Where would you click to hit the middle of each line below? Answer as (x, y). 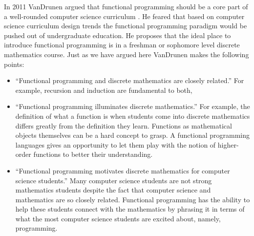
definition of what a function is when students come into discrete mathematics (133, 116)
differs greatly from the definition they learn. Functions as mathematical (124, 125)
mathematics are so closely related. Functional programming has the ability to (133, 199)
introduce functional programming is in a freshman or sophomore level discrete (122, 45)
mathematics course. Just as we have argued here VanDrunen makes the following (127, 54)
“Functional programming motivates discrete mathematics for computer (123, 170)
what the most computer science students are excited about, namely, (118, 218)
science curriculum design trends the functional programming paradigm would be (126, 26)
